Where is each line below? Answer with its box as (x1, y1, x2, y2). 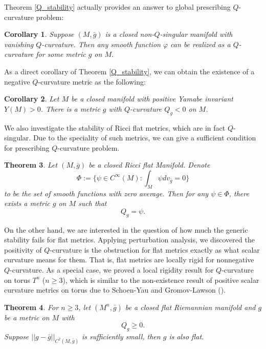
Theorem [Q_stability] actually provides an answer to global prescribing (4, 2, 231, 12)
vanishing (4, 38, 34, 49)
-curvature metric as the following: (38, 76, 146, 87)
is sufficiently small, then (81, 331, 161, 342)
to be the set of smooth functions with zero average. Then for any (4, 188, 209, 198)
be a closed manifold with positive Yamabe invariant (71, 93, 233, 104)
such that (78, 198, 107, 209)
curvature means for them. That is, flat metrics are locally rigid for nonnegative (4, 254, 254, 265)
